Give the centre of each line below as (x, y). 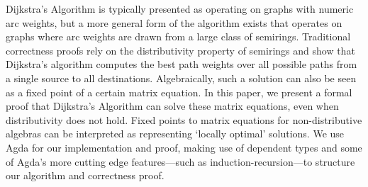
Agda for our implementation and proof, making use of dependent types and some (184, 147)
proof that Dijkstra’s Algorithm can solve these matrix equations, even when (172, 106)
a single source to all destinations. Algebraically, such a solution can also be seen (181, 78)
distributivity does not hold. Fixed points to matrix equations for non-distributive (184, 119)
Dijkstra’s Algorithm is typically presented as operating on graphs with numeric (180, 8)
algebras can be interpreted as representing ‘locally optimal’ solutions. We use (175, 134)
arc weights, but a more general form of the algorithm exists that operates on (174, 22)
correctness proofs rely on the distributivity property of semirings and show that (180, 50)
